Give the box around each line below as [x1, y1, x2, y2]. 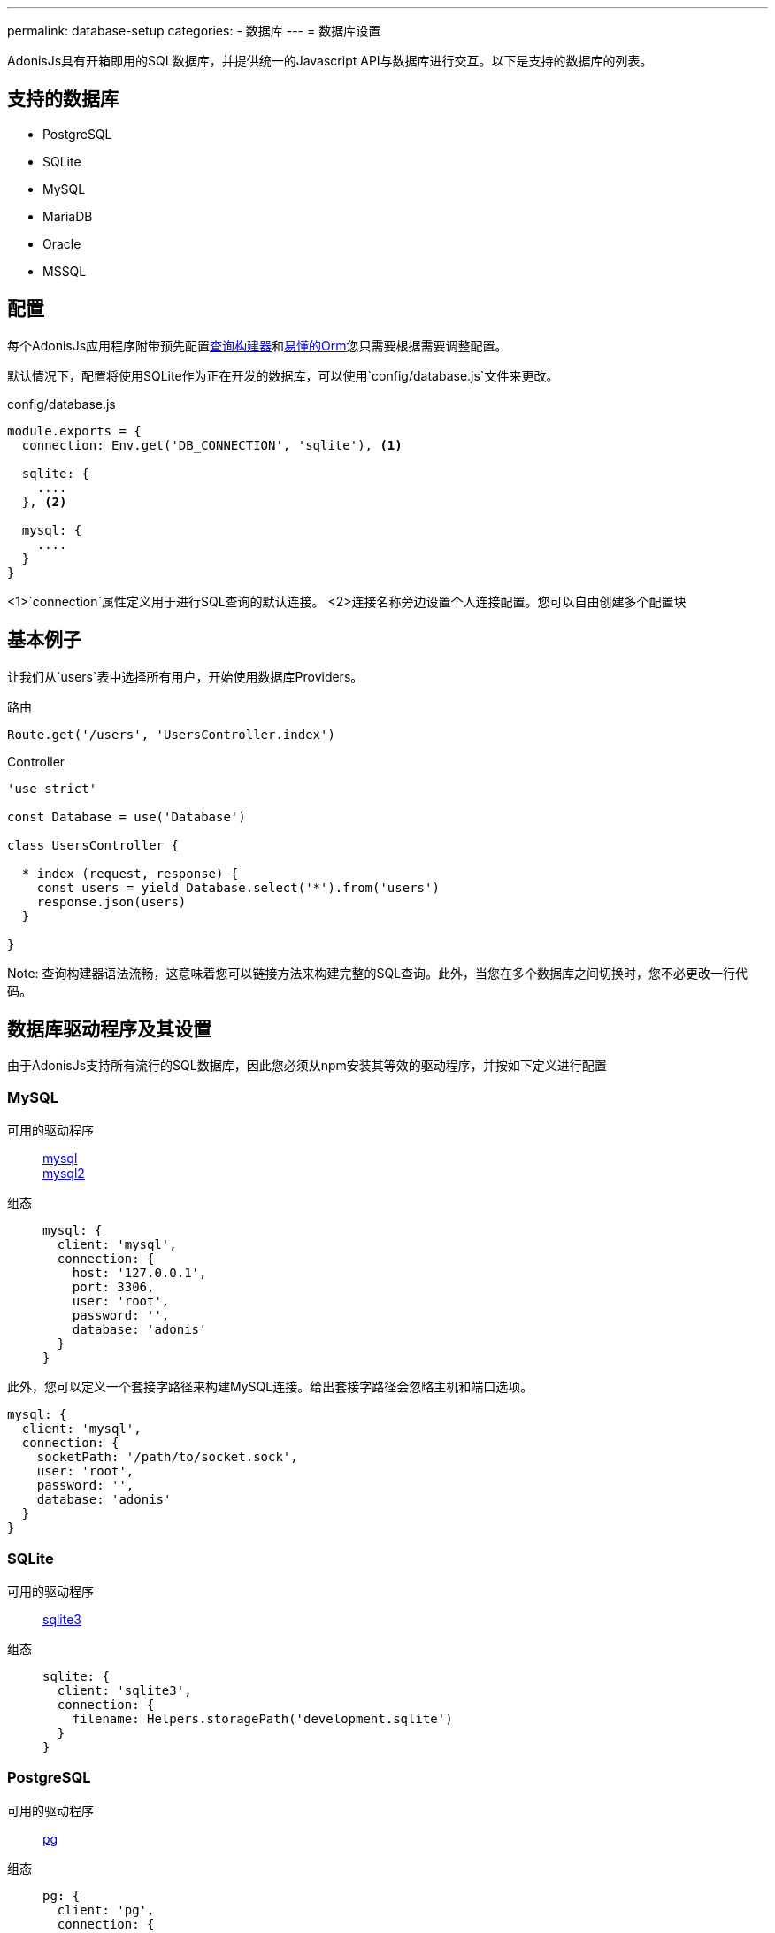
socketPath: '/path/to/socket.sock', [36, 1450, 298, 1465]
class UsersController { [7, 837, 179, 852]
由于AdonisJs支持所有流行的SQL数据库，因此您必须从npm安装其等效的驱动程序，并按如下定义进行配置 [7, 1058, 607, 1074]
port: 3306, [72, 1280, 155, 1295]
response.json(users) [36, 894, 187, 909]
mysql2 [42, 1166, 85, 1182]
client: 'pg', [57, 1902, 155, 1917]
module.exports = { [7, 423, 142, 438]
